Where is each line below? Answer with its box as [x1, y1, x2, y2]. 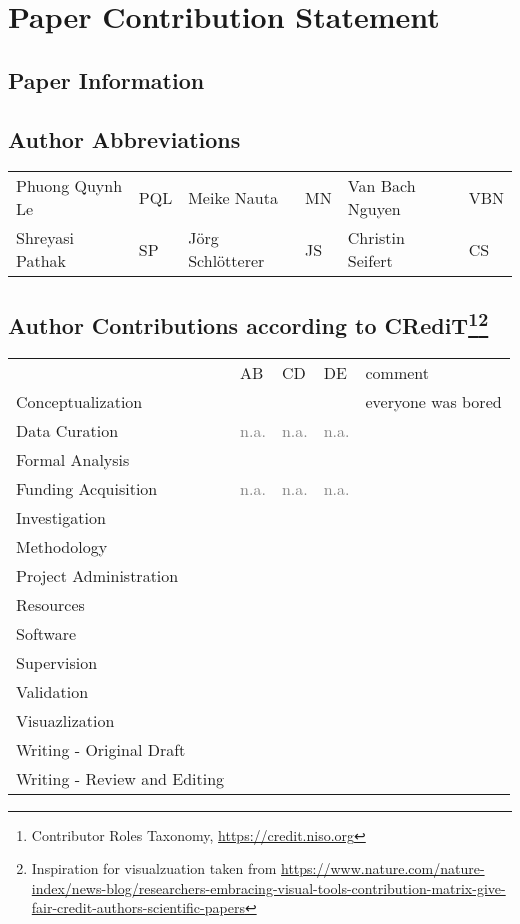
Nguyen [347, 197, 401, 221]
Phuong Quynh [16, 174, 123, 198]
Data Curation [16, 418, 119, 442]
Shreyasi [16, 226, 74, 250]
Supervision [16, 650, 98, 674]
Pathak [16, 249, 67, 273]
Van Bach [347, 174, 416, 198]
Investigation [16, 505, 106, 529]
